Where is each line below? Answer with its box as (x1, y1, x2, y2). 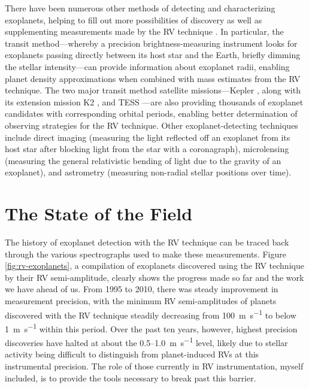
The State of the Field (5, 201, 193, 226)
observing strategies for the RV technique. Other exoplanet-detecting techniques (5, 119, 298, 131)
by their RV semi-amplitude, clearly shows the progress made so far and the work (5, 271, 304, 283)
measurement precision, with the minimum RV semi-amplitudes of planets (5, 295, 277, 307)
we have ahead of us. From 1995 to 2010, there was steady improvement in (5, 283, 278, 295)
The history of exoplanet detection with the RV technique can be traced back (5, 236, 289, 248)
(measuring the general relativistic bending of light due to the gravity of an (5, 154, 281, 166)
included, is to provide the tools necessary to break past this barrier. (5, 371, 256, 384)
